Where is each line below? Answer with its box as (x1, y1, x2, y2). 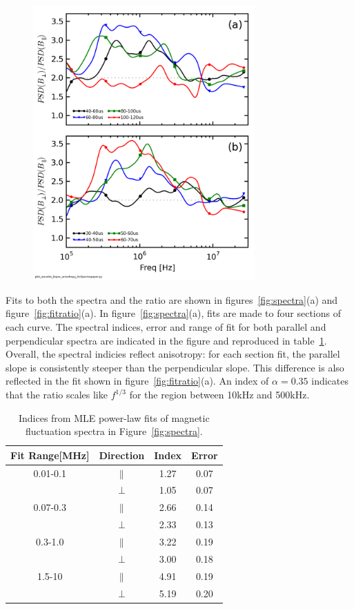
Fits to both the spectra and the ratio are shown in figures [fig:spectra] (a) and (6, 292, 338, 307)
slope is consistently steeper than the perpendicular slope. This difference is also (6, 360, 344, 374)
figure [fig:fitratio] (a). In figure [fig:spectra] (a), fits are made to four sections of (6, 306, 341, 320)
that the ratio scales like (6, 387, 108, 401)
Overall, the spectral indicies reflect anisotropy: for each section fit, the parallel (6, 347, 340, 361)
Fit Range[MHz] (10, 447, 90, 462)
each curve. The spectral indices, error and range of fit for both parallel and (6, 320, 326, 334)
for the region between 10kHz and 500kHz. (129, 387, 310, 401)
